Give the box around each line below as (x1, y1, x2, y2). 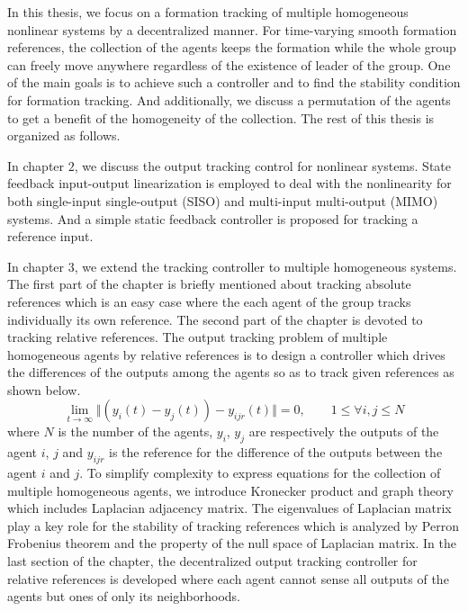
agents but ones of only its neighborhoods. (7, 587, 240, 606)
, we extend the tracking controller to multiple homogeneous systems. (74, 256, 457, 275)
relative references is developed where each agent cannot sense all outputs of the (7, 569, 449, 588)
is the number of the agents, (58, 422, 213, 441)
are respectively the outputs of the (248, 422, 439, 441)
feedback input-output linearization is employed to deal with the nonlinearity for (7, 174, 452, 193)
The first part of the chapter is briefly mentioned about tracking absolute (7, 274, 411, 293)
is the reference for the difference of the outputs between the (108, 443, 443, 462)
